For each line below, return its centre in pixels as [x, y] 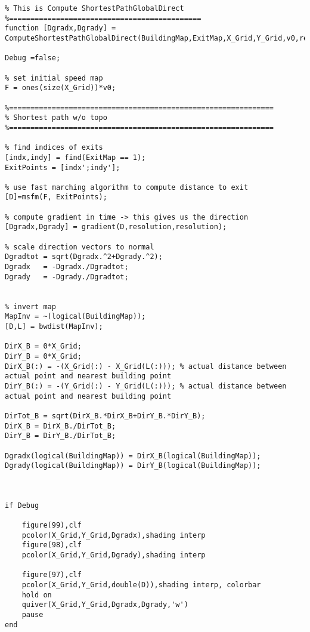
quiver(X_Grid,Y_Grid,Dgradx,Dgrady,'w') [105, 605]
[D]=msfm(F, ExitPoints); [56, 197]
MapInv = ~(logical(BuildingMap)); [75, 317]
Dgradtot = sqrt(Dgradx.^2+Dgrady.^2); [84, 257]
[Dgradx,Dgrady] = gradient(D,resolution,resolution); [116, 227]
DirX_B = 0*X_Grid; [43, 346]
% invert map [30, 306]
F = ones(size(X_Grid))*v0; [61, 88]
